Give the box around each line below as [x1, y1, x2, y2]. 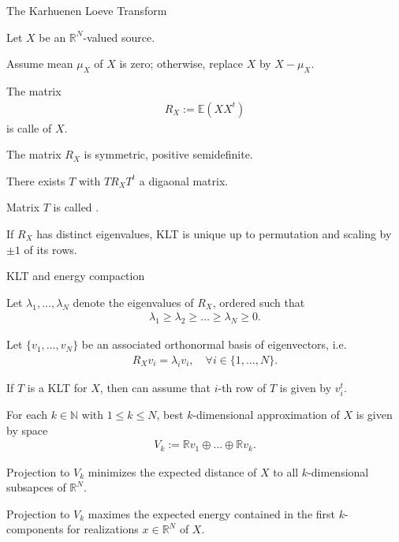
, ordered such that [212, 293, 305, 310]
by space [6, 421, 48, 438]
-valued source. [83, 28, 155, 45]
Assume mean [6, 55, 73, 72]
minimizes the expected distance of [88, 463, 257, 480]
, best [156, 406, 184, 422]
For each [6, 406, 47, 422]
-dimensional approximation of [192, 406, 340, 422]
